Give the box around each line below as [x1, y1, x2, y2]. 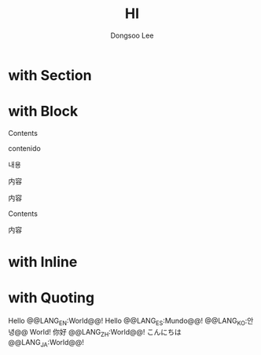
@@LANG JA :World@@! [8, 337, 85, 349]
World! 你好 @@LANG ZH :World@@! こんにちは [29, 327, 182, 339]
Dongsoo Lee [110, 31, 154, 40]
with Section [8, 66, 92, 84]
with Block [8, 103, 79, 120]
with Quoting [8, 289, 95, 307]
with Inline [8, 253, 78, 271]
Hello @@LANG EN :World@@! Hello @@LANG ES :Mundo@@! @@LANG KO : [8, 316, 248, 327]
